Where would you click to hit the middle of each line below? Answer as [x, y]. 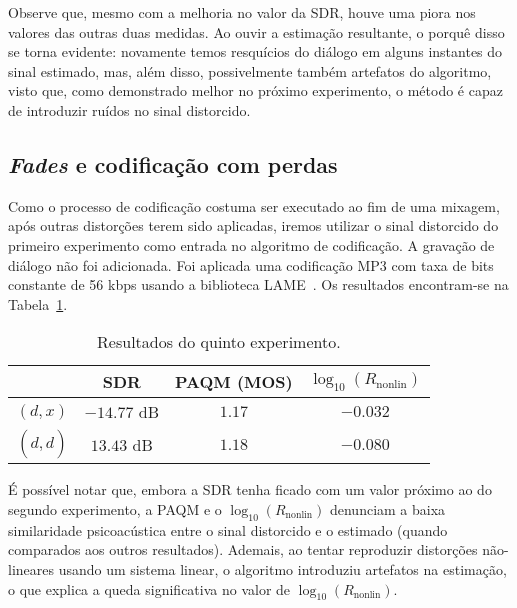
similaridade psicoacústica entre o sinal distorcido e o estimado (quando [228, 529]
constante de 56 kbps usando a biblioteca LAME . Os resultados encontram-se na [258, 284]
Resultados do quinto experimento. [219, 342]
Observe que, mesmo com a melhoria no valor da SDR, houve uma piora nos [242, 12]
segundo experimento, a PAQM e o [115, 508]
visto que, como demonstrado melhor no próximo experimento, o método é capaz [255, 90]
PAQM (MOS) [234, 382]
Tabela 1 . [38, 303]
